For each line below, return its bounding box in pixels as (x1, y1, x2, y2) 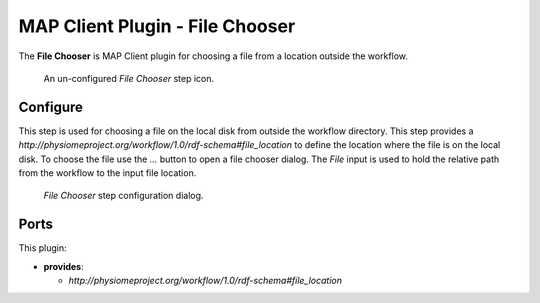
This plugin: (18, 242, 67, 254)
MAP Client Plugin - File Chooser (18, 15, 296, 37)
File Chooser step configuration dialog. (43, 190, 204, 202)
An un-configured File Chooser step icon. (43, 72, 215, 84)
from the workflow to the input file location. (18, 167, 197, 179)
